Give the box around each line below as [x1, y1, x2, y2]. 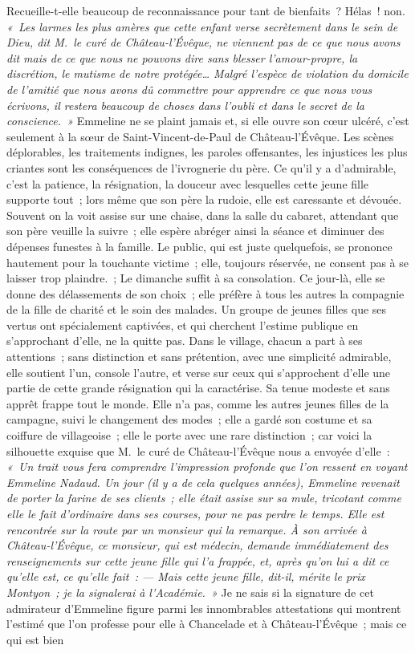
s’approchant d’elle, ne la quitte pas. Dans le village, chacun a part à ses [6, 332, 363, 349]
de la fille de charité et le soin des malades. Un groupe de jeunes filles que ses [6, 301, 387, 318]
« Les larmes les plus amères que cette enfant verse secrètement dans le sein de [6, 18, 398, 34]
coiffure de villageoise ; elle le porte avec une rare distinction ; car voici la [6, 427, 372, 444]
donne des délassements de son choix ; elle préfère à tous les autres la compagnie [6, 285, 405, 302]
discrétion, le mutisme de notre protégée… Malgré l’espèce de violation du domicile [6, 65, 409, 82]
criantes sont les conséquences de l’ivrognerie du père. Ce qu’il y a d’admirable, [6, 159, 397, 176]
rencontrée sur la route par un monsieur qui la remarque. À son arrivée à [6, 521, 367, 537]
